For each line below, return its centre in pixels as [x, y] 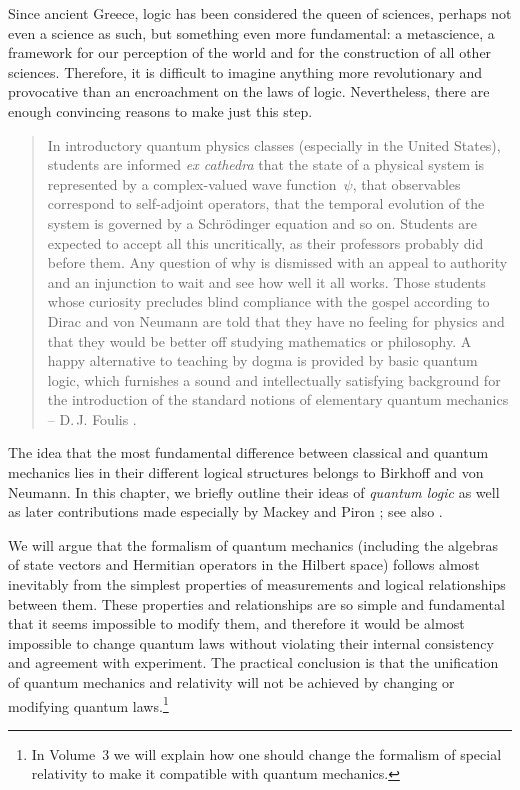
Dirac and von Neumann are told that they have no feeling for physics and [276, 320]
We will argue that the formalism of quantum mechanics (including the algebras [253, 544]
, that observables [406, 183]
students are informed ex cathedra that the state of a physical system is [266, 164]
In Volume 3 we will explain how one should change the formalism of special [266, 753]
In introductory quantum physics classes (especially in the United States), [274, 144]
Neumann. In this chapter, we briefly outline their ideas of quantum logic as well [254, 491]
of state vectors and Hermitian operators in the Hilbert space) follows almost [244, 564]
